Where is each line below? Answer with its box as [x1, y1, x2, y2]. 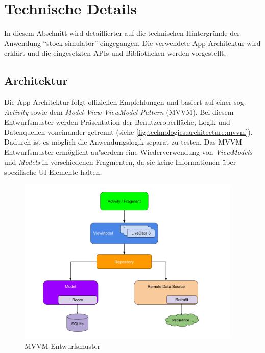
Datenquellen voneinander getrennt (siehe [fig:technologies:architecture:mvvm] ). [4, 126, 253, 137]
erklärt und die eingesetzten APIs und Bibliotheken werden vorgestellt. [4, 48, 226, 58]
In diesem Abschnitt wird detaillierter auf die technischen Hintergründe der [4, 28, 240, 38]
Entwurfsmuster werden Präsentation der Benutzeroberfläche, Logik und [4, 116, 230, 127]
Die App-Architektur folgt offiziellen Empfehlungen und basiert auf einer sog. [4, 97, 246, 107]
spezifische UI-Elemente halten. [4, 167, 102, 177]
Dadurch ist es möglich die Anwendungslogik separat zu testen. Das [4, 136, 216, 147]
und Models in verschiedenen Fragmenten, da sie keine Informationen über [4, 156, 236, 167]
